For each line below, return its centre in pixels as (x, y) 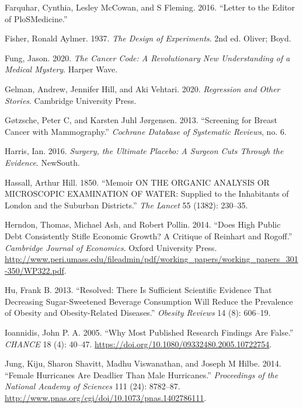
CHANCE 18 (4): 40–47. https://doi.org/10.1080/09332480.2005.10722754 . (138, 344)
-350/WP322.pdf (34, 270)
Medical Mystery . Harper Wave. (61, 69)
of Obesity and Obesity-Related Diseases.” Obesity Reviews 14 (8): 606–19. (138, 313)
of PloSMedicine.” (36, 18)
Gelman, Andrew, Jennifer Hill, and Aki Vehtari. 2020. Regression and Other (142, 88)
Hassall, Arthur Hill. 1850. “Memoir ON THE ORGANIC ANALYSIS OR (137, 182)
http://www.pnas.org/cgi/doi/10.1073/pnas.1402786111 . (106, 398)
